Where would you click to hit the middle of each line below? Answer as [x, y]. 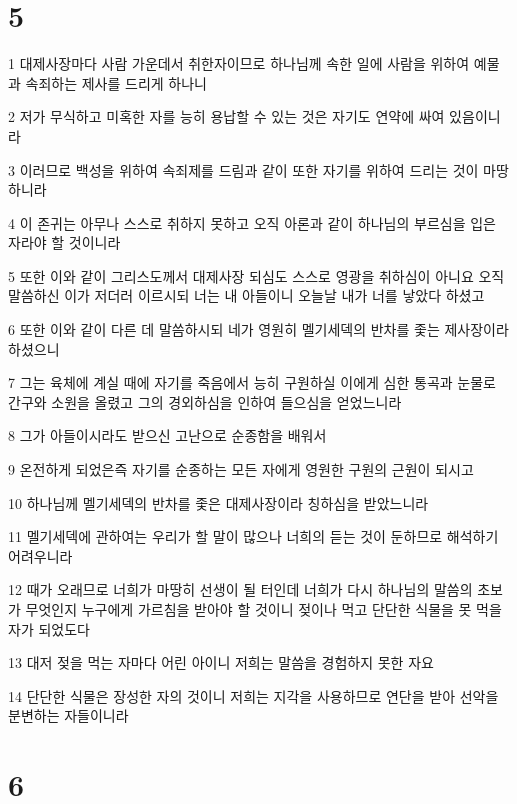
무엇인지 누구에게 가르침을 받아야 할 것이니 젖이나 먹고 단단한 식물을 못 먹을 [263, 609]
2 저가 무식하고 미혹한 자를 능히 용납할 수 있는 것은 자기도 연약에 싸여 [226, 116]
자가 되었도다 [49, 628]
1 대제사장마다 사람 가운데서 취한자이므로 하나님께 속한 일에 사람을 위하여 [239, 63]
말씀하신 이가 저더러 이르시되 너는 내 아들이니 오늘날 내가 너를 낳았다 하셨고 [246, 295]
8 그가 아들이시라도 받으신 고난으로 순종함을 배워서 [167, 435]
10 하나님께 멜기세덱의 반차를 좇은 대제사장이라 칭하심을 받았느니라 [218, 502]
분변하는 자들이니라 [68, 715]
